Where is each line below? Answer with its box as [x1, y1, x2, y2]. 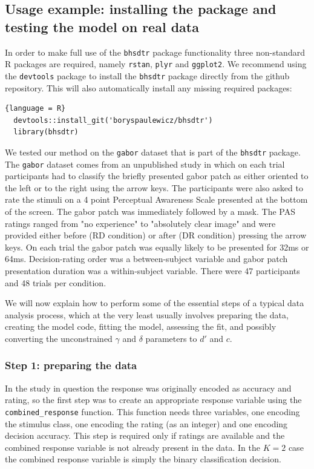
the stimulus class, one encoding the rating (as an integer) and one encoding [5, 417, 288, 430]
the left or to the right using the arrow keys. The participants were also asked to [5, 181, 303, 194]
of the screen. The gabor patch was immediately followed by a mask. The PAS [5, 205, 295, 218]
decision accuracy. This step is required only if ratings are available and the [5, 429, 285, 442]
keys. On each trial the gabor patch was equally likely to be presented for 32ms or [5, 240, 309, 253]
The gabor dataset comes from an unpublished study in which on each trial [5, 157, 285, 170]
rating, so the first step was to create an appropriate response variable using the [5, 393, 302, 406]
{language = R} [5, 104, 66, 113]
